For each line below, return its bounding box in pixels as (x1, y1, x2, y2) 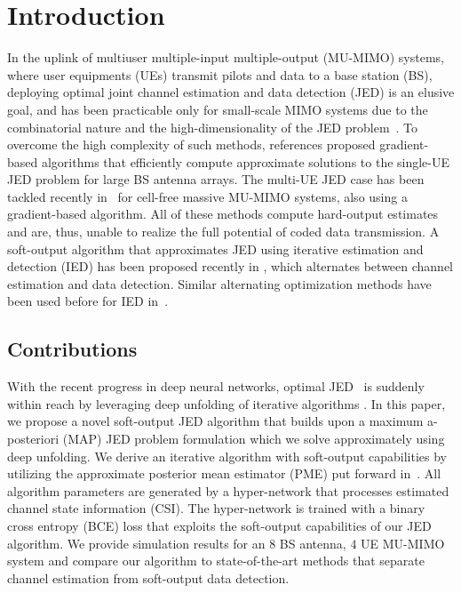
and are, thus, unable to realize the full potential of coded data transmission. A (7, 222, 440, 241)
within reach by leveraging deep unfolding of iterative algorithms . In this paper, (7, 394, 446, 413)
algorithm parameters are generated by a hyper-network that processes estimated (7, 481, 449, 500)
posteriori (7, 429, 60, 448)
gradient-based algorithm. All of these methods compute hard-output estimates (7, 204, 439, 223)
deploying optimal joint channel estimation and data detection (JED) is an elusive (7, 83, 455, 101)
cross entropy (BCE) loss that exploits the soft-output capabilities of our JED (7, 516, 432, 534)
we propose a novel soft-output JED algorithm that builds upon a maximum (7, 412, 424, 430)
